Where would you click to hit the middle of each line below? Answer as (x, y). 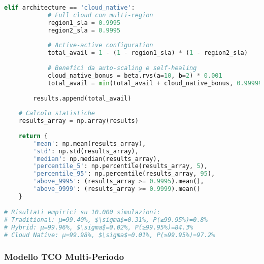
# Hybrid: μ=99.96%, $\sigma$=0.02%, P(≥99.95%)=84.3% (99, 228)
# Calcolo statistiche (57, 113)
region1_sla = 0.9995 (84, 23)
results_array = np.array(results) (78, 121)
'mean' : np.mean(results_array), (90, 143)
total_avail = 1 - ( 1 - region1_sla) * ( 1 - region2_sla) (147, 53)
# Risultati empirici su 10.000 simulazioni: (82, 212)
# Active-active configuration (100, 45)
